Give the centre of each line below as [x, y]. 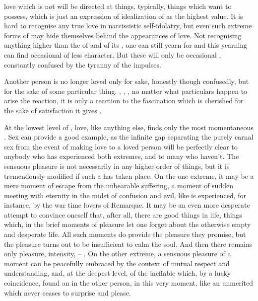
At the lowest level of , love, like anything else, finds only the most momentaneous [129, 127]
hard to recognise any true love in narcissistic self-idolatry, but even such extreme [128, 26]
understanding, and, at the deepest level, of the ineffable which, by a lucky [118, 273]
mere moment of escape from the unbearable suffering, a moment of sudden [119, 186]
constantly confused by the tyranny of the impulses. [83, 64]
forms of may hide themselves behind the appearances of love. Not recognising [123, 35]
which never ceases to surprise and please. [67, 292]
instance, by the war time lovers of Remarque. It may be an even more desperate [127, 205]
